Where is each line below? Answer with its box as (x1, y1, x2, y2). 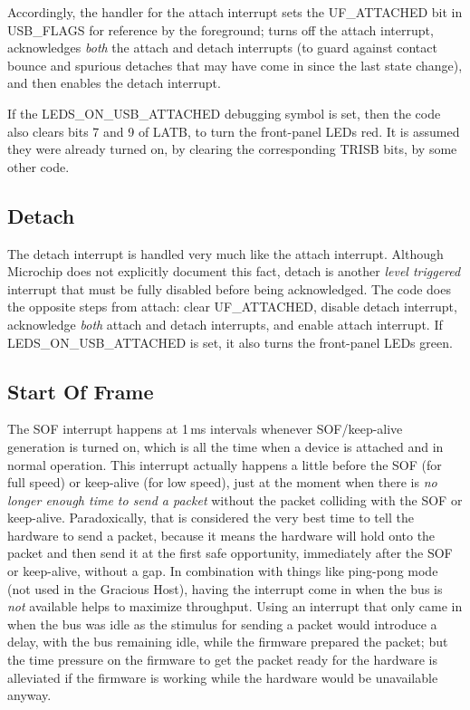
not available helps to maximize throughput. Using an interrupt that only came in (7, 597, 463, 616)
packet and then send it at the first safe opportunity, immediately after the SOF (7, 543, 453, 562)
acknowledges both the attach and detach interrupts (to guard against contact (7, 38, 437, 57)
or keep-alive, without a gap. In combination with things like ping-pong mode (7, 561, 438, 580)
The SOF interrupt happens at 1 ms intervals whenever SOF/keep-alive (7, 419, 403, 438)
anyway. (7, 686, 52, 705)
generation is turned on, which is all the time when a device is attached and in (7, 437, 444, 456)
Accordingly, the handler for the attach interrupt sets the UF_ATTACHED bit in (7, 3, 463, 21)
